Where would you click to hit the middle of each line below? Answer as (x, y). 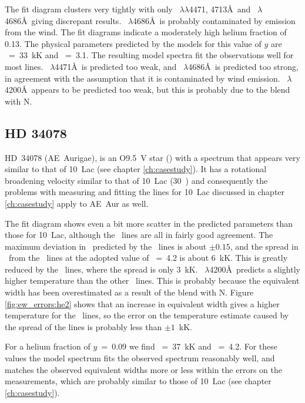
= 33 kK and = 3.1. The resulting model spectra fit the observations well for (151, 55)
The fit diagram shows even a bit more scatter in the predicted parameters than (149, 223)
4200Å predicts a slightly (255, 269)
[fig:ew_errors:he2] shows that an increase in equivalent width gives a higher (142, 303)
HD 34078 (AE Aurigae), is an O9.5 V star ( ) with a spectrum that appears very (152, 157)
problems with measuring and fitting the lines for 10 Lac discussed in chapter (145, 192)
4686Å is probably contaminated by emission (214, 20)
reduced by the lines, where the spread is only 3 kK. (101, 269)
